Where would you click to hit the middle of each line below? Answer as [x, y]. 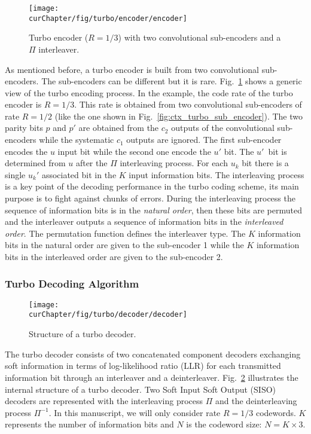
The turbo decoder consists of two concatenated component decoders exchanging [153, 354]
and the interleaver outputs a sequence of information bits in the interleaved [144, 221]
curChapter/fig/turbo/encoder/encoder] [108, 18]
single [15, 174]
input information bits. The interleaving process [217, 174]
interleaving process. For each [174, 163]
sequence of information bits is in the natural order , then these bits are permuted [153, 210]
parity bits [24, 128]
